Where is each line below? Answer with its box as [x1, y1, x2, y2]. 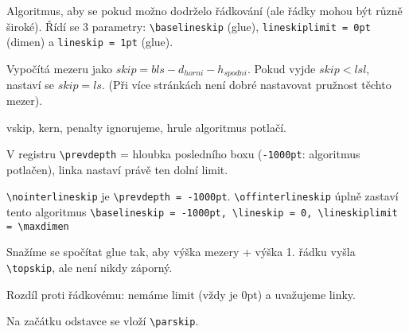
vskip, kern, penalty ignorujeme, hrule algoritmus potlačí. [6, 118, 286, 135]
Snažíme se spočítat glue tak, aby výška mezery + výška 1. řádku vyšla [6, 243, 356, 260]
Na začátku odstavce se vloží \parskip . [6, 313, 199, 329]
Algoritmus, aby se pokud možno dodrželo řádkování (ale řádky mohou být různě [6, 2, 403, 18]
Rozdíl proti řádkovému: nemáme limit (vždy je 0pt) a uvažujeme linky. [6, 285, 356, 302]
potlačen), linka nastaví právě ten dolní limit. [6, 161, 228, 177]
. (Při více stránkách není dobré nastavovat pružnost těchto [101, 76, 391, 93]
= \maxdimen [6, 220, 69, 232]
